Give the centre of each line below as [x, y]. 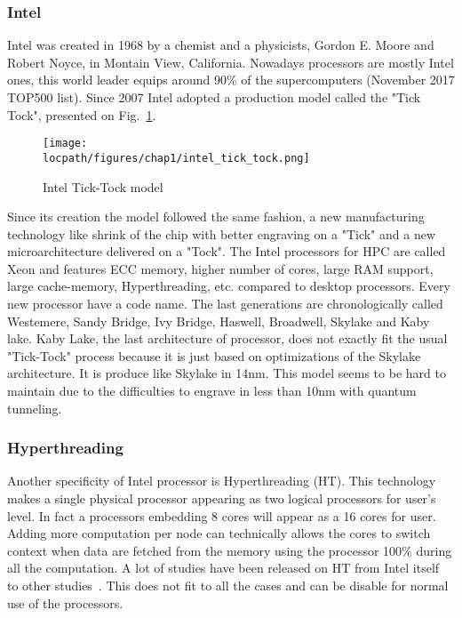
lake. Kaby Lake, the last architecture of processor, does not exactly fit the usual [227, 338]
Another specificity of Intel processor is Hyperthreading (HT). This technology [222, 481]
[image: [65, 144]
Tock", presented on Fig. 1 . [82, 114]
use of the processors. [65, 602]
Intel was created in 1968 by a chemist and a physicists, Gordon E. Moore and [221, 45]
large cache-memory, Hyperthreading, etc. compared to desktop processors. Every [229, 286]
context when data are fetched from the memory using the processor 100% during [230, 550]
